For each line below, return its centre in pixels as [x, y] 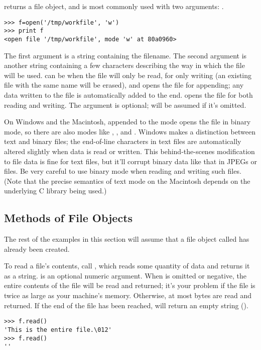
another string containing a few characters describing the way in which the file [124, 65]
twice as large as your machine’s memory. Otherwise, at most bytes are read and [128, 295]
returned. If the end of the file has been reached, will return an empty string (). [126, 305]
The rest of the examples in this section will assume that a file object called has [127, 239]
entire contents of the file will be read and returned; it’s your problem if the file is [130, 285]
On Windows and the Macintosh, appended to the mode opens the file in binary [127, 122]
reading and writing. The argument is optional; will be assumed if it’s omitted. [125, 104]
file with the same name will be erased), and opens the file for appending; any [124, 85]
